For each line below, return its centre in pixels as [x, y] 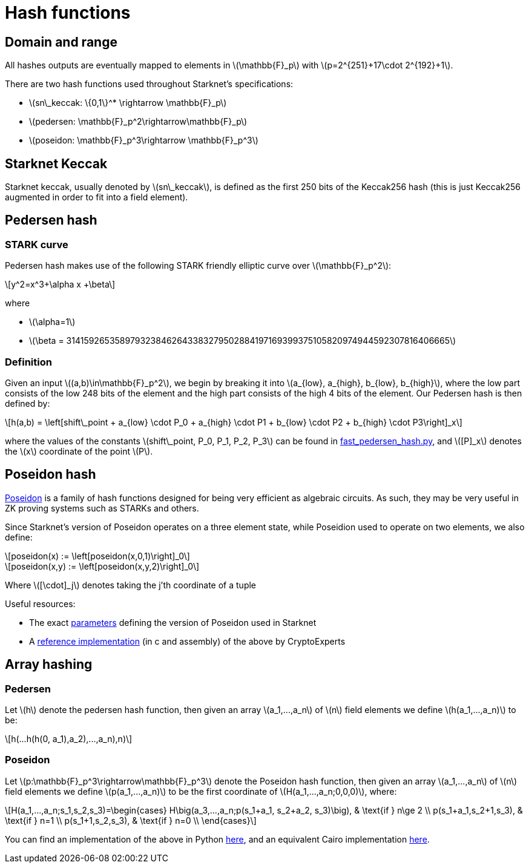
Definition [28, 362]
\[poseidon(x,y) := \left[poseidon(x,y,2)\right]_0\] [102, 566]
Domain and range [61, 42]
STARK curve [37, 244]
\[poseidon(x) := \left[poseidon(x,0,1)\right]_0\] [97, 556]
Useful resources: [40, 603]
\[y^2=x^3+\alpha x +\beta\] [60, 284]
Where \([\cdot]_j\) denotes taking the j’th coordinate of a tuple [131, 585]
